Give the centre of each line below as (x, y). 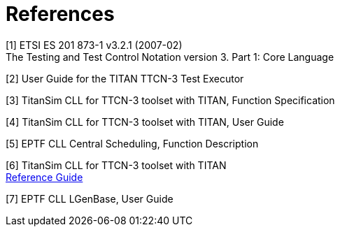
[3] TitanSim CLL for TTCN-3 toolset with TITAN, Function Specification (170, 100)
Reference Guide (44, 177)
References (60, 14)
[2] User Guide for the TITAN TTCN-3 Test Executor (125, 78)
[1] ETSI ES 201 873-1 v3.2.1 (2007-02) (94, 45)
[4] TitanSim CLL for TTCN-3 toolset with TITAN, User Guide (145, 122)
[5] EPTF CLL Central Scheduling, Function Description (132, 143)
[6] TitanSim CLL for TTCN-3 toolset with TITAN (116, 165)
